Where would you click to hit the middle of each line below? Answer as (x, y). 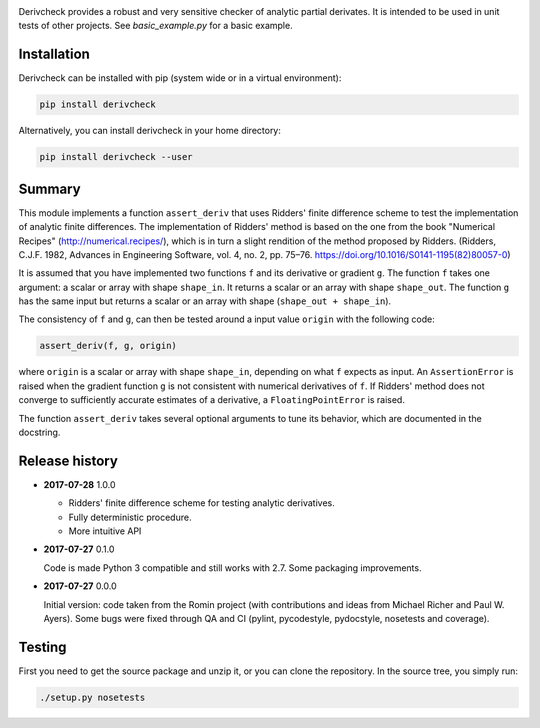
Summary (49, 188)
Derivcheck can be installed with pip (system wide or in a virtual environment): (180, 78)
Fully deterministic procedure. (130, 517)
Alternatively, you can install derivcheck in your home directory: (150, 131)
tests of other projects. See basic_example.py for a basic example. (156, 26)
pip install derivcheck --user (116, 157)
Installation (54, 54)
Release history (68, 460)
